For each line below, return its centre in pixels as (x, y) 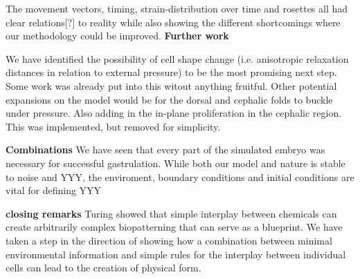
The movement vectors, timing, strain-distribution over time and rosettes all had (177, 8)
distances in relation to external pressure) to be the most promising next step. (171, 72)
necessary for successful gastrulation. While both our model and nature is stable (175, 163)
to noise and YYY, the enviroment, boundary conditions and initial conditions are (180, 176)
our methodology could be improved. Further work (117, 36)
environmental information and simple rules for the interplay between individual (176, 254)
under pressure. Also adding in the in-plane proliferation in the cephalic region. (174, 113)
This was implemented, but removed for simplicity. (113, 126)
